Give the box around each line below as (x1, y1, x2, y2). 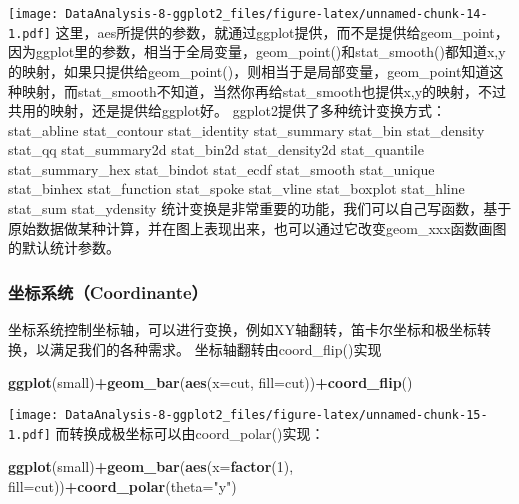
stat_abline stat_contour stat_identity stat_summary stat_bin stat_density (8, 119, 485, 140)
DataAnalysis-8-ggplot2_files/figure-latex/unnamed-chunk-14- (65, 7, 488, 21)
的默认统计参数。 (8, 237, 120, 258)
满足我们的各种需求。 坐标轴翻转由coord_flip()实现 (49, 338, 382, 359)
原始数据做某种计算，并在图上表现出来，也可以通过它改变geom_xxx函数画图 (8, 217, 507, 238)
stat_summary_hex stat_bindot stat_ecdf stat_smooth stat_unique (8, 158, 435, 179)
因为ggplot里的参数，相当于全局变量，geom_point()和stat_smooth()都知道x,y (8, 41, 506, 62)
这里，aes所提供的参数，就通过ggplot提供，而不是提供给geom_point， (55, 21, 509, 42)
